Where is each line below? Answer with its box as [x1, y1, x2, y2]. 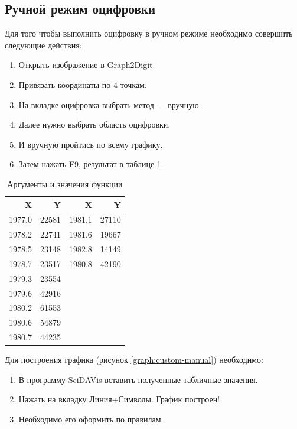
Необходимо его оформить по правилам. [18, 413, 164, 425]
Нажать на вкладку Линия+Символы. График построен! [18, 393, 220, 405]
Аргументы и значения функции [7, 177, 123, 190]
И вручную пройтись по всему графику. [18, 138, 163, 150]
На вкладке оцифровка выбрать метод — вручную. [18, 98, 201, 110]
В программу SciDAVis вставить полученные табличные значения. [18, 373, 258, 385]
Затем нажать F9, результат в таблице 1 [18, 158, 161, 170]
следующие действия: [5, 38, 82, 51]
